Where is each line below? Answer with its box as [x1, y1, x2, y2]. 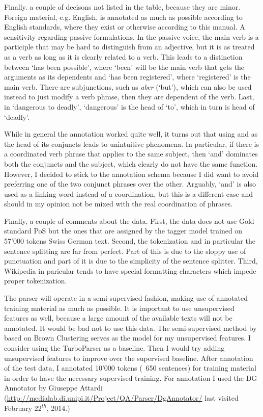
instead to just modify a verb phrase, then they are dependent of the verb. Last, [4, 91, 254, 102]
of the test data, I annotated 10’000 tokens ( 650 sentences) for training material [4, 362, 256, 373]
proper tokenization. [4, 275, 67, 286]
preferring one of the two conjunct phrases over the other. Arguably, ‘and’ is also [4, 178, 256, 189]
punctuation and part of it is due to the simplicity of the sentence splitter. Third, [4, 255, 258, 266]
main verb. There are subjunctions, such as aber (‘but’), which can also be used [4, 81, 252, 92]
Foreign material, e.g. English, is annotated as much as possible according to [4, 11, 243, 22]
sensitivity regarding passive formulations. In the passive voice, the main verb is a [4, 31, 259, 42]
